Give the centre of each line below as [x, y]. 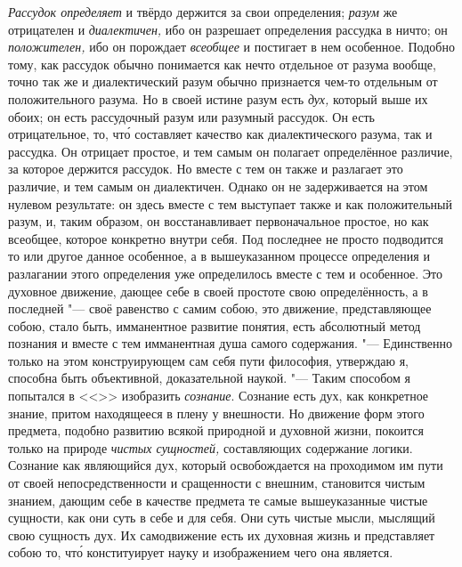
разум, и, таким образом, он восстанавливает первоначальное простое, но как [219, 221]
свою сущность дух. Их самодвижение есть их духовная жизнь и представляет [222, 535]
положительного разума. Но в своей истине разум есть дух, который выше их [218, 98]
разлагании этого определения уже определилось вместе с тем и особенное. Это [225, 273]
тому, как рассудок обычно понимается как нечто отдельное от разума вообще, [222, 64]
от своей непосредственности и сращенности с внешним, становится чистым [217, 483]
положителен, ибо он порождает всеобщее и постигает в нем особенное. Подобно [231, 47]
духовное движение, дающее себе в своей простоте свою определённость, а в [218, 291]
